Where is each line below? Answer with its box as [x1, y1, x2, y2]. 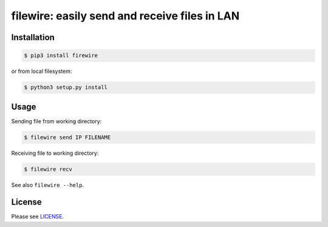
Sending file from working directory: [11, 117, 102, 124]
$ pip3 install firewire [24, 52, 98, 59]
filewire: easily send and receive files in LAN [11, 9, 240, 22]
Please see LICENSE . [11, 213, 64, 220]
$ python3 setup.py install [24, 84, 108, 91]
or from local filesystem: [11, 67, 72, 75]
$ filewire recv [24, 166, 73, 172]
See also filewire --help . [11, 181, 84, 188]
